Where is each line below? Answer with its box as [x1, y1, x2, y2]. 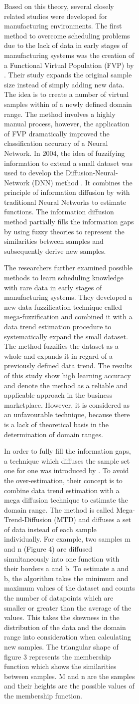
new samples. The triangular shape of [4, 642, 119, 652]
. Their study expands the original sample [4, 69, 132, 80]
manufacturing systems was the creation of [4, 49, 135, 60]
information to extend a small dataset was [4, 157, 133, 168]
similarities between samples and [4, 236, 104, 246]
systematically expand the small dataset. [4, 331, 128, 341]
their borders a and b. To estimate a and [4, 563, 129, 574]
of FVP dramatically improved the [4, 128, 110, 138]
